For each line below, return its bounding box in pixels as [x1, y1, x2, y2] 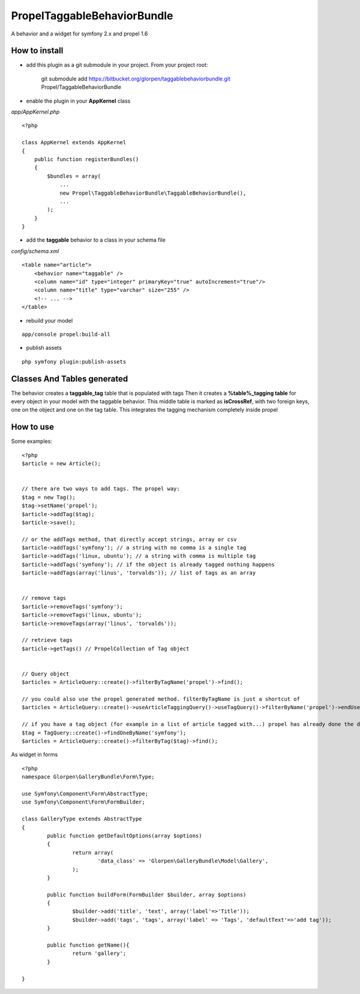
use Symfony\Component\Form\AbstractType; [22, 790, 149, 797]
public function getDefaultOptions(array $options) [47, 832, 202, 839]
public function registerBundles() [34, 156, 139, 162]
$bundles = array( [47, 172, 101, 180]
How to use [11, 422, 54, 432]
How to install [11, 46, 64, 56]
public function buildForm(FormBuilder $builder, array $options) [47, 891, 247, 898]
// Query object [22, 670, 70, 677]
